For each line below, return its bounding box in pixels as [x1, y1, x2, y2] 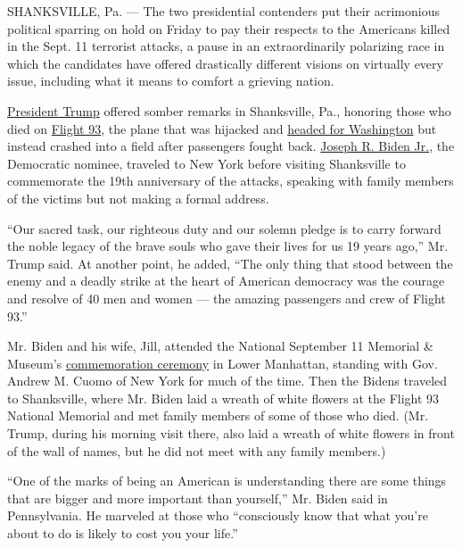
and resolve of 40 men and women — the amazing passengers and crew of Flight [7, 288, 446, 307]
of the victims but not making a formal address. [7, 188, 269, 207]
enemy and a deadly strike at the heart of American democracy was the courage [7, 271, 445, 290]
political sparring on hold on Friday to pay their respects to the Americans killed [7, 19, 450, 37]
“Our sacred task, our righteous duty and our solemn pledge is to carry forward [7, 219, 441, 237]
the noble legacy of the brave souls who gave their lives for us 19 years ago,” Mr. [7, 237, 449, 255]
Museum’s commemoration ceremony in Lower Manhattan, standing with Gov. [7, 353, 438, 372]
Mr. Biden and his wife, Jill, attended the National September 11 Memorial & [7, 336, 433, 355]
